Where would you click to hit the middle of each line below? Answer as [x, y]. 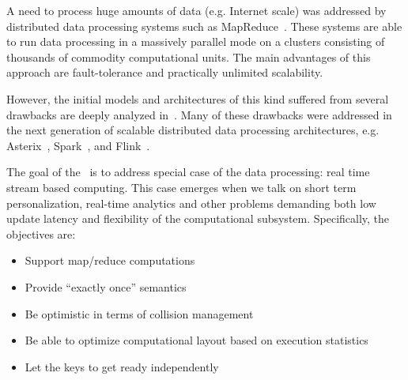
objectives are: [41, 233]
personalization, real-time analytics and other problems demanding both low [191, 203]
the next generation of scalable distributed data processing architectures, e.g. [193, 130]
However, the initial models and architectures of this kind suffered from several [198, 98]
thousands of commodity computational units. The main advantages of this [189, 56]
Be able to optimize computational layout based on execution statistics [196, 340]
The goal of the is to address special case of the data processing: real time [188, 172]
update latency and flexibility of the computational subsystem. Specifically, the [198, 218]
